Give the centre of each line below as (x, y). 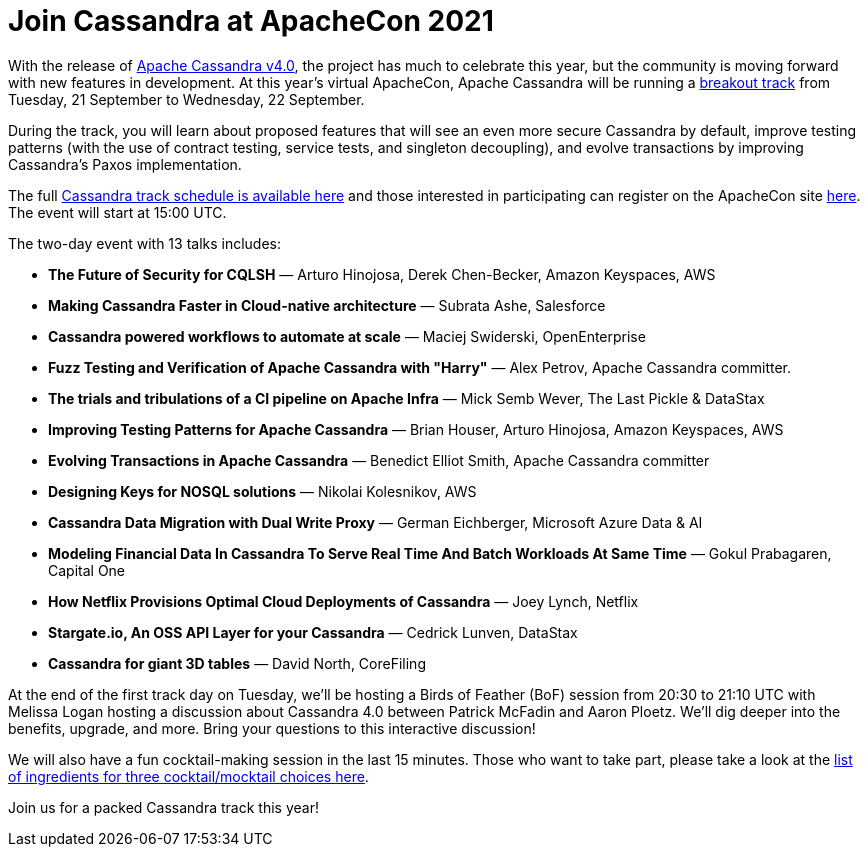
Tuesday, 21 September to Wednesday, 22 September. (186, 99)
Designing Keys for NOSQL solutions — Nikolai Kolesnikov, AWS (262, 491)
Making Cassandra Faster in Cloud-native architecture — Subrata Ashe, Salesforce (327, 305)
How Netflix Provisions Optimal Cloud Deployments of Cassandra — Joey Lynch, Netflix (343, 601)
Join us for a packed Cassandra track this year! (163, 807)
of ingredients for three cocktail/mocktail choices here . (188, 776)
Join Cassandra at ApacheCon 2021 (251, 21)
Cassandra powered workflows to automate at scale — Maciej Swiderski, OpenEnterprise (347, 336)
